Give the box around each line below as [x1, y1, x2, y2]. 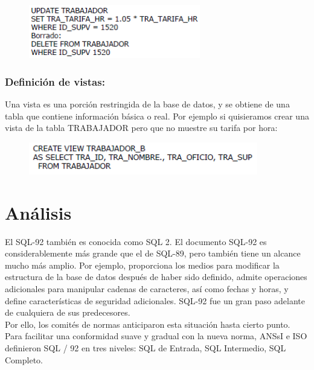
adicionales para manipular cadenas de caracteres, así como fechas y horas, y [5, 282, 289, 295]
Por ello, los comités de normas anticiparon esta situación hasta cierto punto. [5, 317, 290, 330]
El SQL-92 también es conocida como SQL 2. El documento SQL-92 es [5, 235, 267, 247]
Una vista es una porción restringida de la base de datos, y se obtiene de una [5, 98, 290, 110]
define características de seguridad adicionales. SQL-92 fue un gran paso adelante [5, 294, 305, 307]
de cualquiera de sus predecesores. [5, 306, 130, 319]
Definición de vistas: [5, 74, 105, 89]
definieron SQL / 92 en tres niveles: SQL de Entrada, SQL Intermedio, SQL [5, 341, 286, 354]
